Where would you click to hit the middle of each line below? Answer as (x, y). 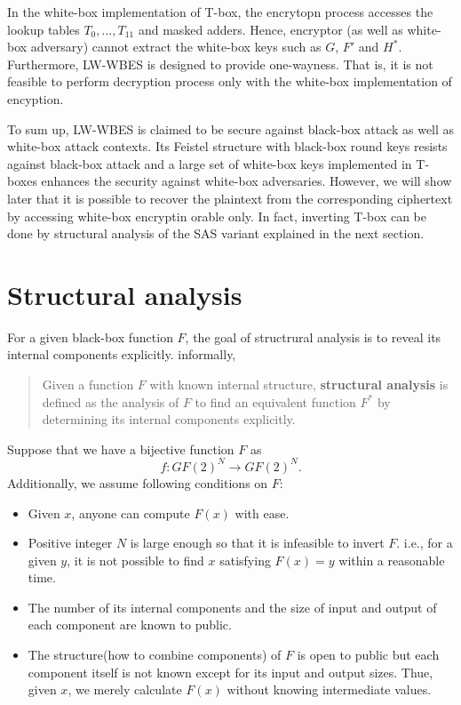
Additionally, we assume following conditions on (138, 482)
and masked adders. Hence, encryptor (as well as (270, 29)
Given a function (88, 385)
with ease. (262, 513)
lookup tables (44, 29)
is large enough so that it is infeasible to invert (257, 543)
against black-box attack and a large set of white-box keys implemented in (210, 163)
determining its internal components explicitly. (169, 419)
